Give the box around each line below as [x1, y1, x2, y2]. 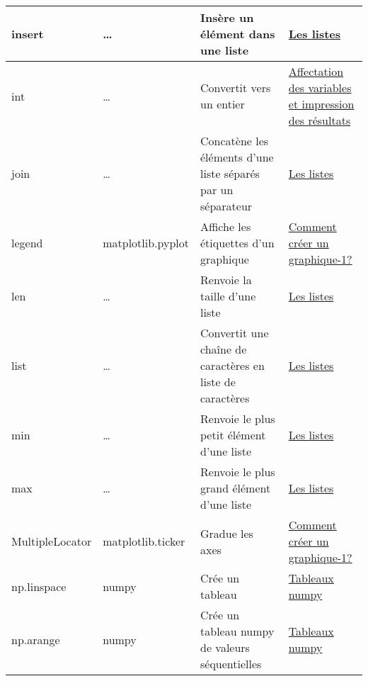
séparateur [200, 198, 253, 214]
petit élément [200, 427, 266, 443]
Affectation [288, 63, 344, 79]
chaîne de [200, 341, 247, 357]
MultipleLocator [11, 533, 92, 549]
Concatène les [200, 133, 269, 149]
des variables [288, 79, 352, 96]
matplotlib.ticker [103, 533, 185, 549]
